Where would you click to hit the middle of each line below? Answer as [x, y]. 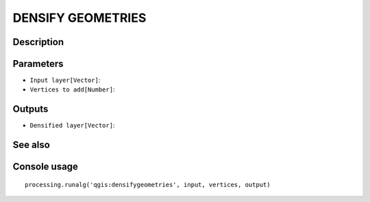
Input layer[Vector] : [65, 80]
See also [32, 145]
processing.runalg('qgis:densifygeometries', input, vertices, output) [148, 185]
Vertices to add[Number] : [72, 89]
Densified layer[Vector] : [72, 126]
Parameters [38, 64]
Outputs [30, 109]
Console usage [46, 167]
